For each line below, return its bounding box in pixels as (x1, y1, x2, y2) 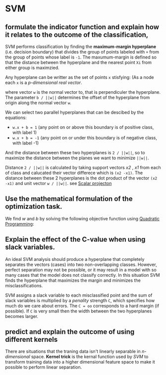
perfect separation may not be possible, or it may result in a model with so (5, 266, 157, 273)
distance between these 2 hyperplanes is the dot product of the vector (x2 (5, 175, 158, 181)
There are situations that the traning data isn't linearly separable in (5, 348, 141, 355)
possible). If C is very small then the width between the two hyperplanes (5, 308, 152, 314)
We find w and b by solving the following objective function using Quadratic (5, 215, 160, 221)
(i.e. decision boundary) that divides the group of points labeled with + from (5, 49, 160, 55)
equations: (5, 115, 27, 121)
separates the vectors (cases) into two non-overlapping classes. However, (5, 261, 157, 267)
